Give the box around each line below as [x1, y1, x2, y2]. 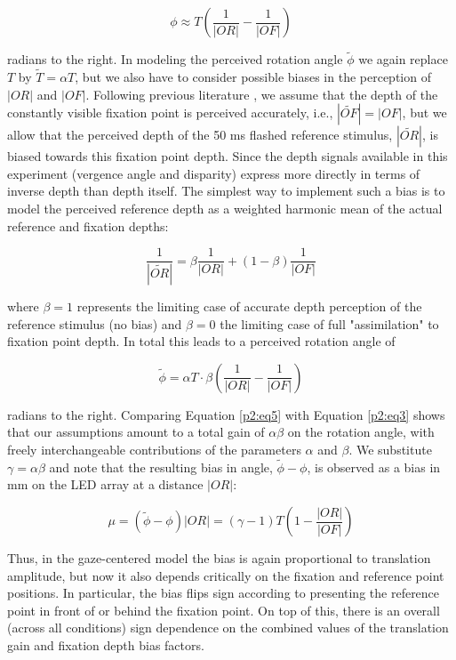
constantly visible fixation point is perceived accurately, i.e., [7, 103, 333, 122]
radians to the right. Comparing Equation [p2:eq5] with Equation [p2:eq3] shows [7, 405, 445, 423]
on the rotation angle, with [287, 423, 435, 441]
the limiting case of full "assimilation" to [220, 314, 439, 333]
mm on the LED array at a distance [7, 475, 204, 494]
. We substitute [348, 440, 432, 459]
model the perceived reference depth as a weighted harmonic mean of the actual [7, 199, 443, 217]
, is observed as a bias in [307, 457, 441, 476]
